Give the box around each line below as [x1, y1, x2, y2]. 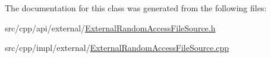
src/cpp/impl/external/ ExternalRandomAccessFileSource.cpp [5, 41, 229, 54]
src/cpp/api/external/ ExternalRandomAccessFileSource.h [5, 21, 216, 34]
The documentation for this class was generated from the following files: [5, 2, 267, 14]
